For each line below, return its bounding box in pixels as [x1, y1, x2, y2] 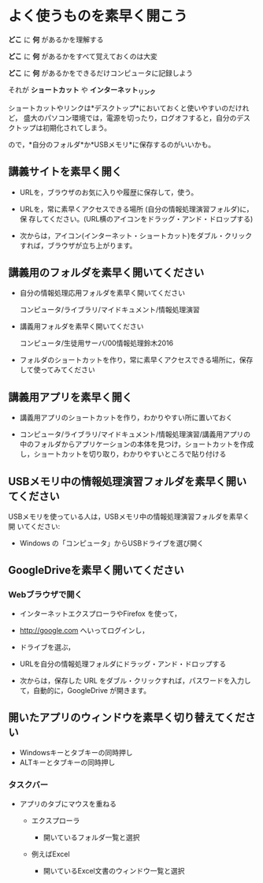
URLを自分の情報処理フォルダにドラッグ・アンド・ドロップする [19, 659, 227, 669]
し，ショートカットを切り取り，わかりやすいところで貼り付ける [19, 449, 227, 459]
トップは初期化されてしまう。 [14, 123, 112, 132]
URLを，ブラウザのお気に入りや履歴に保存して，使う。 [19, 187, 198, 197]
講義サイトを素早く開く [8, 165, 122, 178]
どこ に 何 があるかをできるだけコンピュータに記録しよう [8, 68, 194, 77]
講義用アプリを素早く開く [8, 390, 132, 404]
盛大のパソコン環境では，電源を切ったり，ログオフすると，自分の [23, 113, 237, 122]
